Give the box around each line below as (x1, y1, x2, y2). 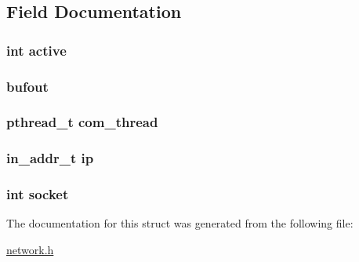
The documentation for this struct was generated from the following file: (6, 215, 354, 231)
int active (6, 40, 67, 60)
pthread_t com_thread (6, 112, 158, 132)
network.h (6, 241, 54, 257)
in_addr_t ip (6, 148, 94, 168)
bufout (6, 76, 49, 96)
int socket (6, 184, 69, 204)
